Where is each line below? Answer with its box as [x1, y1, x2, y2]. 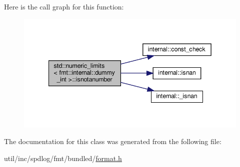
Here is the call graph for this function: [4, 1, 124, 11]
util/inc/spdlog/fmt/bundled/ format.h [4, 153, 122, 164]
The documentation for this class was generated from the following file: [4, 136, 221, 147]
